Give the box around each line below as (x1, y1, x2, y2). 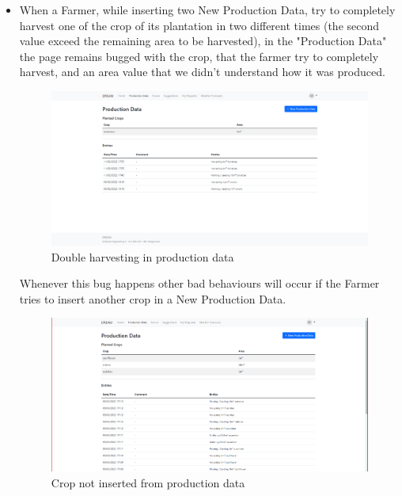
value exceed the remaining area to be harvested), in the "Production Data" (19, 32, 387, 49)
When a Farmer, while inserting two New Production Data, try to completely (19, 2, 396, 17)
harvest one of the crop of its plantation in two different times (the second (19, 17, 380, 33)
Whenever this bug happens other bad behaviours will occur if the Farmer (19, 275, 380, 292)
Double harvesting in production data (51, 248, 234, 265)
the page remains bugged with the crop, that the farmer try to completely (19, 48, 379, 64)
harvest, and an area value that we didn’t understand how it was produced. (19, 63, 385, 80)
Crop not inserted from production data (51, 474, 245, 490)
